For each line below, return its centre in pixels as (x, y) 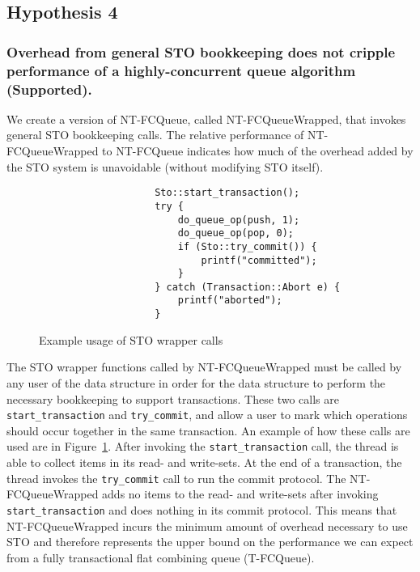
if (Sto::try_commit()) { (247, 246)
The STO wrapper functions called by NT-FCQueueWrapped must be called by (204, 367)
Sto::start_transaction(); (227, 193)
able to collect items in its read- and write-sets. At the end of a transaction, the (204, 462)
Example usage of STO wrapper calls (131, 339)
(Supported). (49, 89)
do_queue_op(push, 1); (239, 220)
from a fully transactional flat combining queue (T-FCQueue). (161, 557)
